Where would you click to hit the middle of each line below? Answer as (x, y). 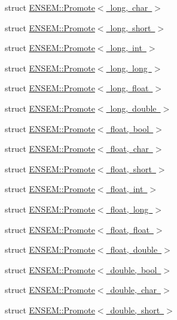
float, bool (130, 128)
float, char (129, 149)
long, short (131, 27)
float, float (130, 229)
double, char (133, 290)
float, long (129, 209)
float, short (131, 168)
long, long (129, 68)
